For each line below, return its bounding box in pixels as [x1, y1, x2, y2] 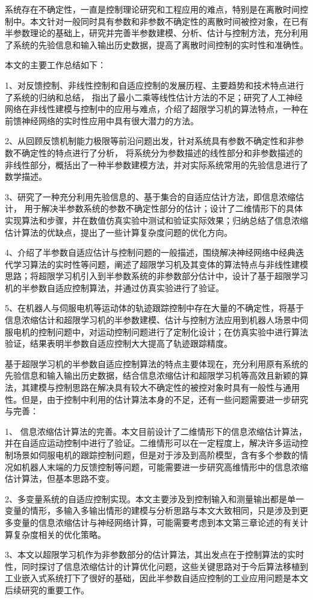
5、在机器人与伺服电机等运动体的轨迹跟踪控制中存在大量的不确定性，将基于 [5, 302, 304, 314]
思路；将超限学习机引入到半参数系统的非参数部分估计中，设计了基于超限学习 [5, 270, 308, 282]
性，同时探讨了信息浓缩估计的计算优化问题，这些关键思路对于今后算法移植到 [5, 560, 308, 572]
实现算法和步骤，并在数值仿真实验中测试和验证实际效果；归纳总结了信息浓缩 [5, 213, 308, 226]
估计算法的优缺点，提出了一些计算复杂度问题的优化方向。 [5, 226, 232, 238]
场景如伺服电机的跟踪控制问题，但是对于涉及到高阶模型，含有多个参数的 [13, 449, 300, 461]
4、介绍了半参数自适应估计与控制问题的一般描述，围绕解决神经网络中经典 [5, 246, 296, 259]
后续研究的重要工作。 [5, 583, 89, 596]
